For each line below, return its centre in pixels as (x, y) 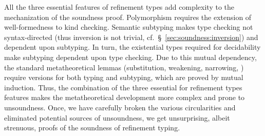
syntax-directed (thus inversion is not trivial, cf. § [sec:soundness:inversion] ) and (131, 37)
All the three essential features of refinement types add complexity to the (119, 7)
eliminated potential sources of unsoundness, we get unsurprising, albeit (117, 117)
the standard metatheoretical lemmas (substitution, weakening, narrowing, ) (124, 67)
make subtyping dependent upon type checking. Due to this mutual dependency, (130, 57)
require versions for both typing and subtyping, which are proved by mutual (124, 77)
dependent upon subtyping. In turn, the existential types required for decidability (132, 47)
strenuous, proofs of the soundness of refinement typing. (92, 128)
